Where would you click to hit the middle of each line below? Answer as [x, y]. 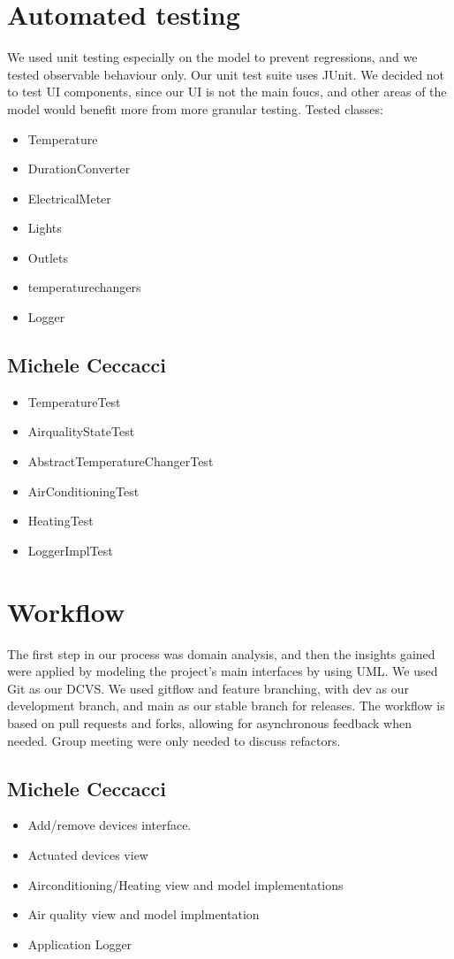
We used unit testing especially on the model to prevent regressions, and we [212, 57]
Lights [45, 228]
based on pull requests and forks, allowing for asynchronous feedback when [209, 722]
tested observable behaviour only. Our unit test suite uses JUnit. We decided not [226, 74]
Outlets [48, 257]
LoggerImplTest [70, 550]
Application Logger [80, 944]
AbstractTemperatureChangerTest [121, 461]
